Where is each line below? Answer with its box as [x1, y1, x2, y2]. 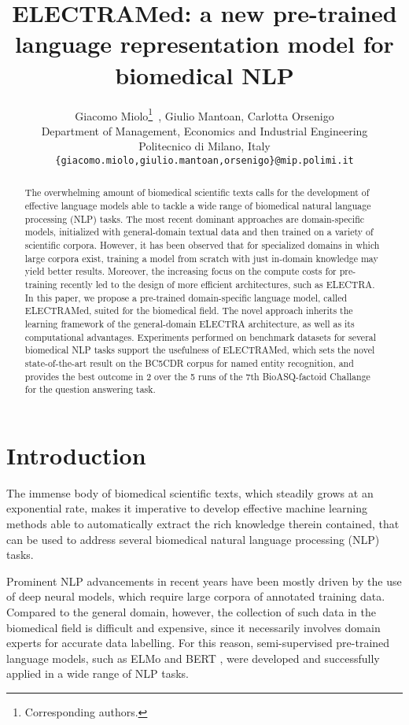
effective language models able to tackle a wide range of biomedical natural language [24, 199, 371, 213]
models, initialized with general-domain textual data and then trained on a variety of [24, 225, 374, 239]
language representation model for [15, 28, 394, 60]
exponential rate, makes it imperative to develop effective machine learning [6, 500, 368, 516]
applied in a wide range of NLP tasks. [6, 665, 189, 682]
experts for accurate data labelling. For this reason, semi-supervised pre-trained [6, 634, 390, 651]
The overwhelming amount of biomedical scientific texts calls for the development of [24, 186, 370, 199]
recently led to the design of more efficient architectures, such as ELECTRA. [60, 277, 375, 290]
